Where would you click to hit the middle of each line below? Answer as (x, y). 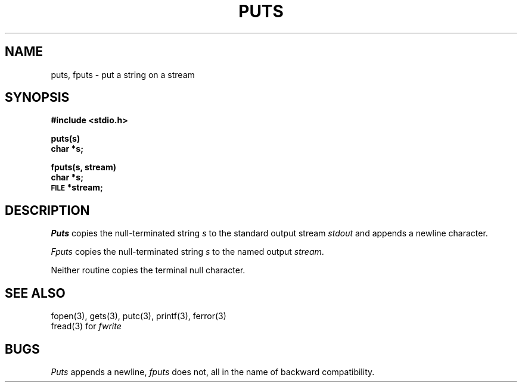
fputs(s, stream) (84, 167)
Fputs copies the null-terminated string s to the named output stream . (187, 252)
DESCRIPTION (47, 210)
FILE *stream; (77, 188)
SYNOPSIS (37, 98)
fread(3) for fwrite (86, 326)
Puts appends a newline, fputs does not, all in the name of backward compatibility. (213, 372)
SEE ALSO (35, 293)
